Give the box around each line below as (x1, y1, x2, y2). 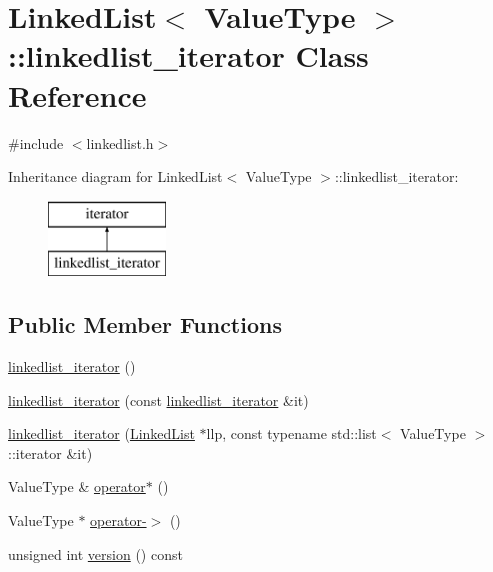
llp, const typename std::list (206, 423, 377, 444)
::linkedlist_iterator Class (8, 35, 369, 76)
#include (8, 132, 64, 153)
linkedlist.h (86, 132, 154, 153)
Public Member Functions (8, 309, 282, 340)
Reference (8, 74, 147, 115)
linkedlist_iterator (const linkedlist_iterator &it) (8, 389, 309, 410)
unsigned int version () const (8, 543, 183, 564)
